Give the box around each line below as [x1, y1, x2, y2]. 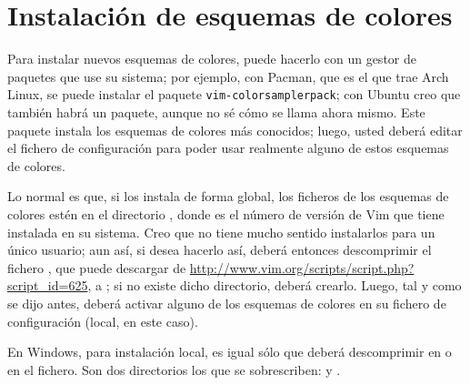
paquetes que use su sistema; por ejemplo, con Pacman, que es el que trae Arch [7, 66, 449, 86]
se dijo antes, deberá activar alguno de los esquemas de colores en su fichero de [7, 293, 446, 312]
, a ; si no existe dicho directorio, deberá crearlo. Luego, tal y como [87, 276, 462, 295]
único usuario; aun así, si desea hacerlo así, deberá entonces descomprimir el [7, 240, 432, 259]
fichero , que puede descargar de [7, 258, 186, 277]
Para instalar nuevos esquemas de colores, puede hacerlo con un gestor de [7, 49, 416, 68]
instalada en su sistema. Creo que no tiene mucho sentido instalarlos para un [7, 222, 435, 241]
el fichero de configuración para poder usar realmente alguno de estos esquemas [7, 138, 449, 157]
